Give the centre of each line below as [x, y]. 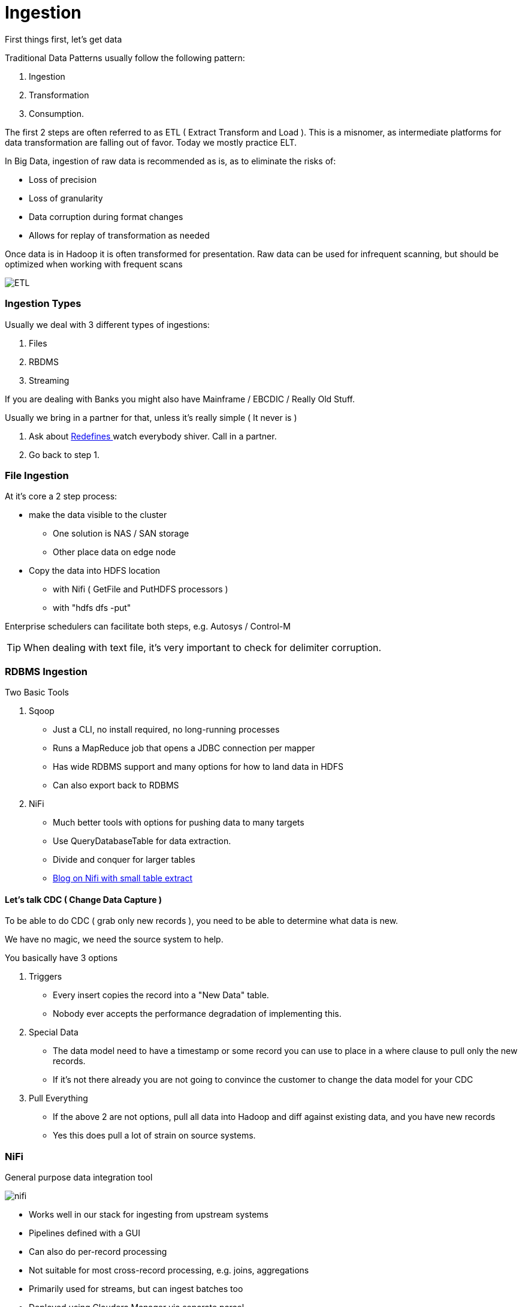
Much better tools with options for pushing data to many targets [179, 822]
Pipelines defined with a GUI [85, 1233]
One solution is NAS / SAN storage [121, 534]
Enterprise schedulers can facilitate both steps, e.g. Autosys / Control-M [148, 627]
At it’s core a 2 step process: [61, 496]
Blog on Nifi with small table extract [123, 878]
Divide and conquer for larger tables [124, 859]
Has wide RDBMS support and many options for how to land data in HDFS [198, 767]
